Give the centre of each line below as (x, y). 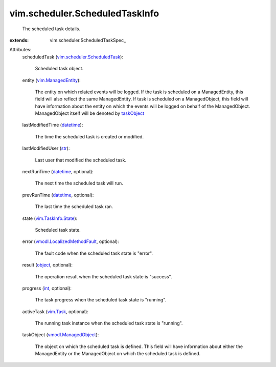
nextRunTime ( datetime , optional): (58, 172)
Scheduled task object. (59, 69)
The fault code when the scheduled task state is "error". (94, 253)
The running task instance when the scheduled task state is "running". (109, 323)
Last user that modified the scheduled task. (81, 160)
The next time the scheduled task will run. (79, 183)
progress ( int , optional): (47, 288)
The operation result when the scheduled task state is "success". (103, 276)
